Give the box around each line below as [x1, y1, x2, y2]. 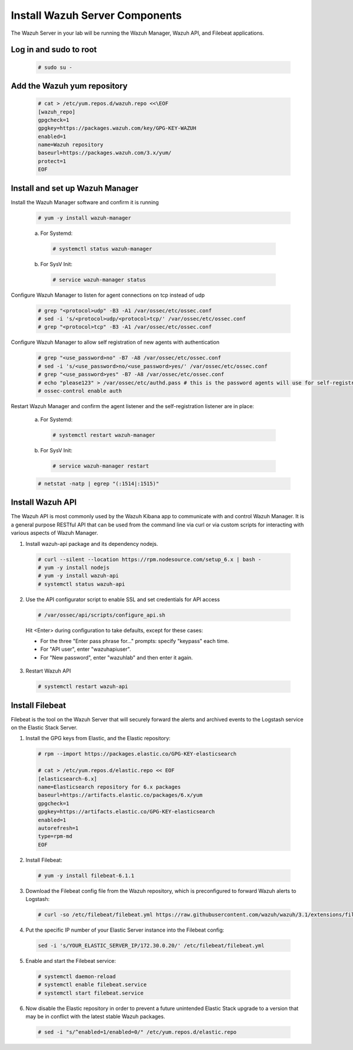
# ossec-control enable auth [38, 387, 122, 394]
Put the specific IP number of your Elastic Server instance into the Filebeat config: [25, 926, 225, 933]
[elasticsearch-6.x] [38, 775, 97, 782]
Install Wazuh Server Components [11, 9, 182, 22]
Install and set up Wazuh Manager [11, 183, 139, 193]
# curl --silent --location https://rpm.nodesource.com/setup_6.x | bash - [38, 556, 262, 562]
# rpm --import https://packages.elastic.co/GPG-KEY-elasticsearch [38, 751, 237, 757]
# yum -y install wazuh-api [38, 572, 119, 579]
